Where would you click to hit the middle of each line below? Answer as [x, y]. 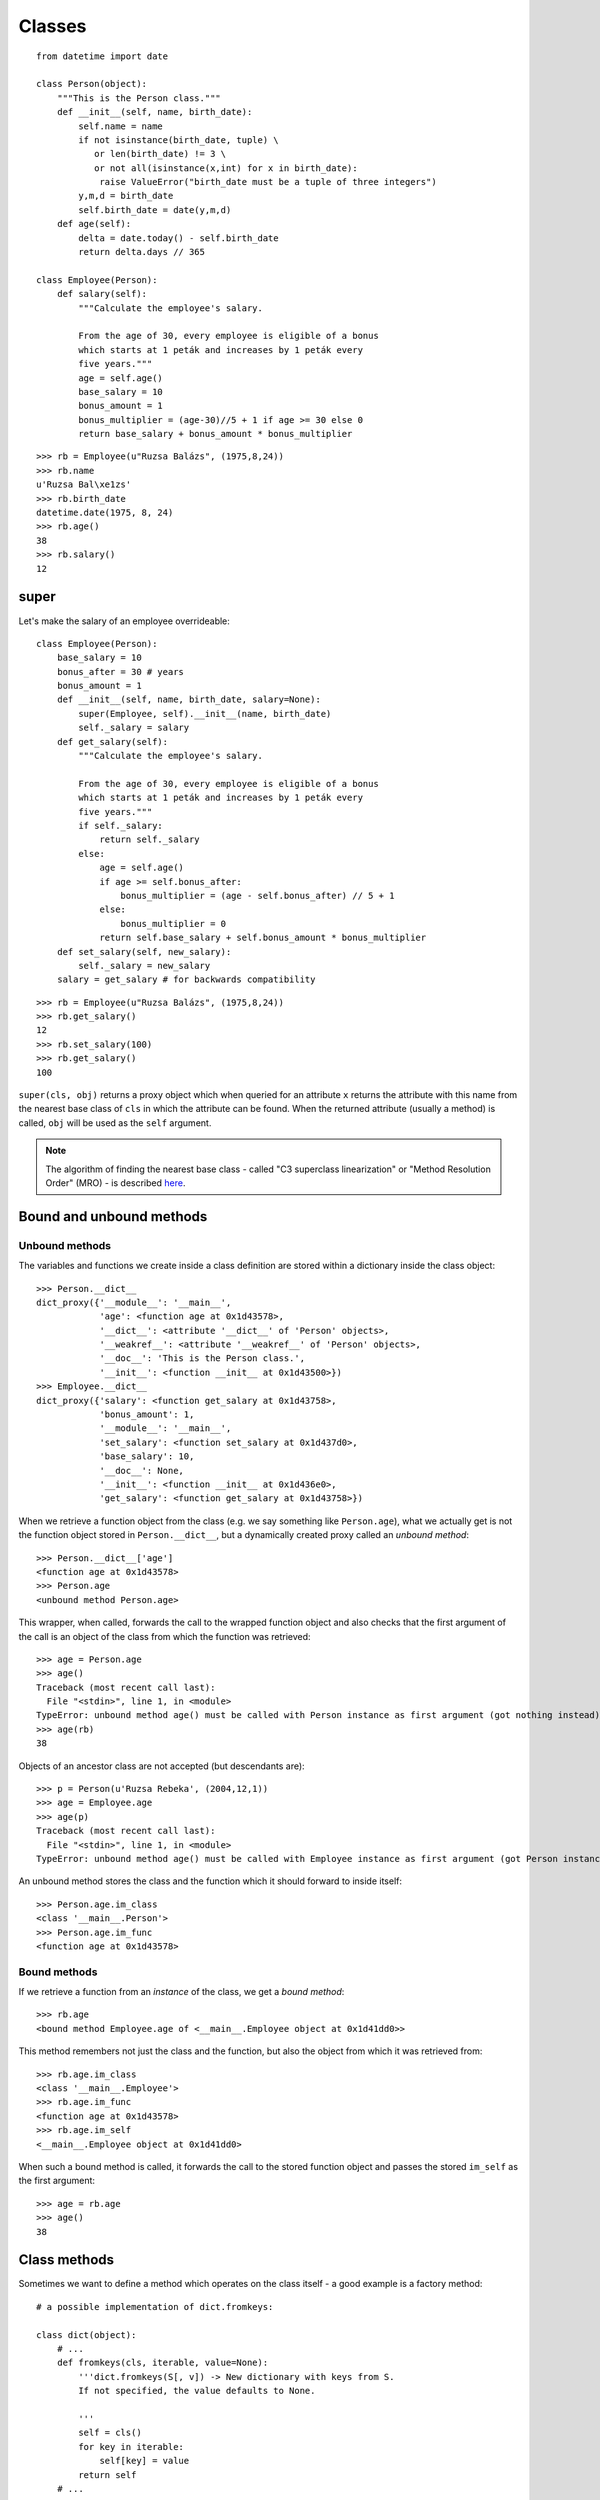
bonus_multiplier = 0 [173, 923]
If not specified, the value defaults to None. [197, 2391]
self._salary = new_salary [144, 965]
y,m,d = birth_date [126, 196]
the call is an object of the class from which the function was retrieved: [164, 1636]
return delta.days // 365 [141, 252]
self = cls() [110, 2433]
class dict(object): [86, 2334]
